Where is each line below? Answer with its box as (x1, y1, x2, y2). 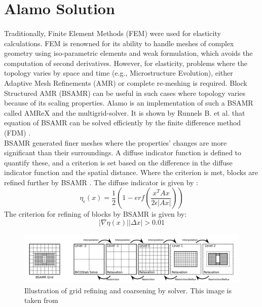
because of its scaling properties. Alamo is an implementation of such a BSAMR (4, 97, 253, 108)
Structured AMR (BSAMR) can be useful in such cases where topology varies (4, 87, 245, 98)
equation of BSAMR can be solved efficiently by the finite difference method (4, 117, 241, 128)
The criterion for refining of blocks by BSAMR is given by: (4, 209, 187, 219)
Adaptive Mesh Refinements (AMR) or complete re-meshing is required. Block (4, 77, 247, 88)
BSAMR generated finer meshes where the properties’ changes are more (4, 137, 227, 148)
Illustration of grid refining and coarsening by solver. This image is (24, 285, 232, 295)
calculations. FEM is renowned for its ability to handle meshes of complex (4, 38, 234, 48)
